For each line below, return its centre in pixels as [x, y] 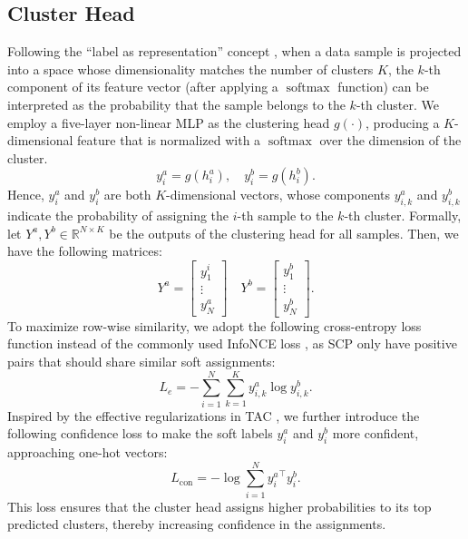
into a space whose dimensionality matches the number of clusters [190, 69]
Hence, [26, 195]
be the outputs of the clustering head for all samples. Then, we [284, 233]
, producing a [403, 122]
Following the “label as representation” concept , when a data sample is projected [234, 51]
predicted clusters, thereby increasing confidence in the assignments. [197, 524]
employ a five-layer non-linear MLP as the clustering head [169, 122]
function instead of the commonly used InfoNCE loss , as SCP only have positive [232, 343]
